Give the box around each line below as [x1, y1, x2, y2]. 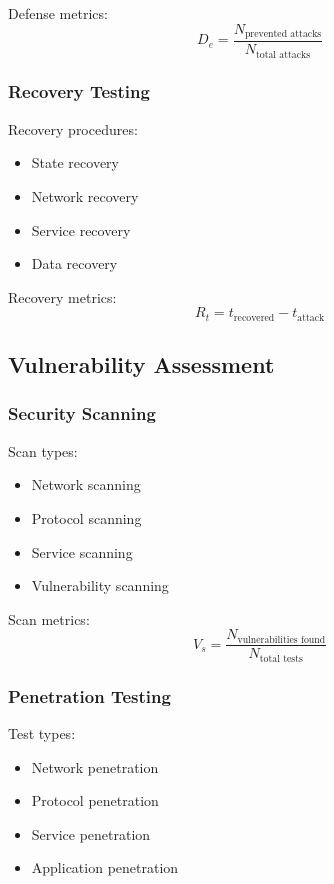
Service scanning [31, 541, 133, 562]
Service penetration [31, 823, 151, 844]
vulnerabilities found [237, 634, 326, 645]
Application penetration [31, 857, 179, 878]
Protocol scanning [31, 507, 142, 528]
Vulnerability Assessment [8, 349, 275, 380]
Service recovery [31, 219, 131, 240]
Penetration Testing [8, 683, 171, 708]
